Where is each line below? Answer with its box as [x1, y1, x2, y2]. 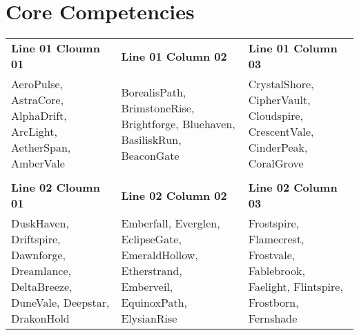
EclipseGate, [121, 231, 182, 247]
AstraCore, [11, 92, 64, 108]
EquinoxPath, [121, 294, 187, 311]
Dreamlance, [11, 263, 71, 279]
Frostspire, [248, 215, 300, 232]
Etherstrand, [121, 263, 182, 279]
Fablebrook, [248, 263, 305, 279]
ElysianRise [121, 310, 177, 327]
